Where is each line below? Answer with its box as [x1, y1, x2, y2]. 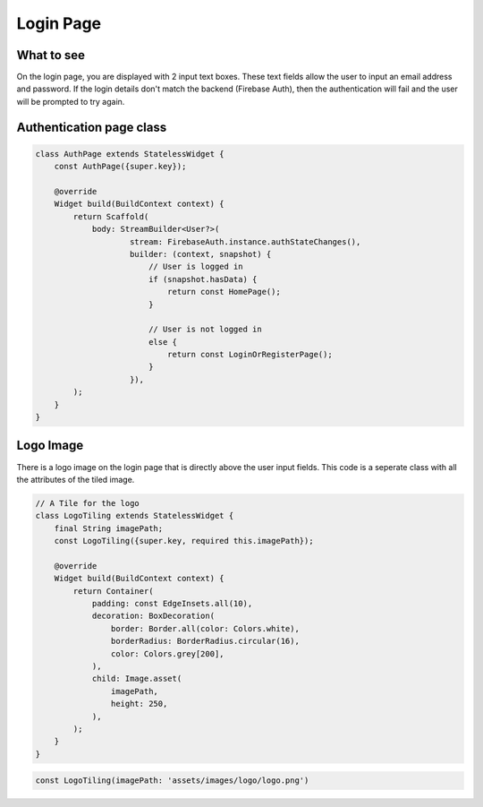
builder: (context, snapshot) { [130, 249, 272, 259]
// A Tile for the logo [35, 498, 140, 508]
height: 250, [110, 699, 168, 709]
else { [148, 337, 178, 347]
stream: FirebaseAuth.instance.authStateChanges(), [130, 236, 361, 246]
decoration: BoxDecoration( [91, 611, 215, 622]
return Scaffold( [72, 211, 149, 221]
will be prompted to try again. [16, 96, 125, 107]
